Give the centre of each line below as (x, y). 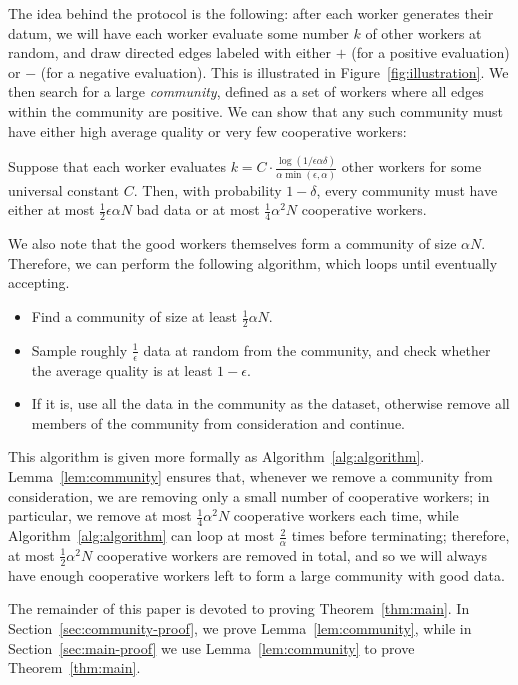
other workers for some (411, 166)
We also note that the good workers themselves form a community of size (232, 243)
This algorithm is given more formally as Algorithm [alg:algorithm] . (216, 456)
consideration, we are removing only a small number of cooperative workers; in (249, 495)
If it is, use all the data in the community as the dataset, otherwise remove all (270, 403)
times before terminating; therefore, (400, 535)
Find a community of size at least (134, 316)
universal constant (64, 189)
